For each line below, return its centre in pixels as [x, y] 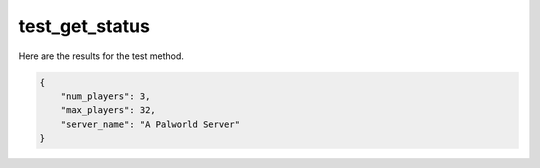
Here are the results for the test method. [101, 56]
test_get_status [84, 26]
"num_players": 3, [105, 96]
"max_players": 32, [108, 110]
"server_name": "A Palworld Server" [150, 124]
